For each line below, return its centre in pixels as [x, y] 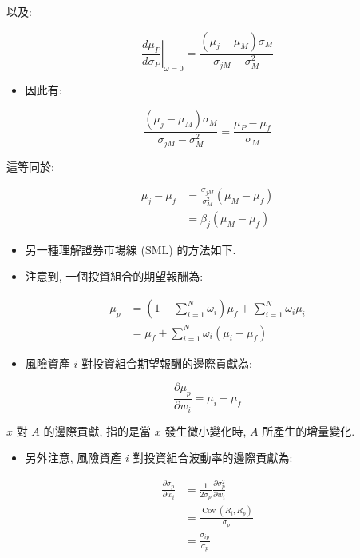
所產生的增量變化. [309, 430]
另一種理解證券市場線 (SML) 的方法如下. [131, 249]
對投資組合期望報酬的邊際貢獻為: [166, 363]
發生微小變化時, [206, 430]
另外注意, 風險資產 [73, 458]
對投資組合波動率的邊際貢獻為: [213, 458]
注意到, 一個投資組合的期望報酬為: [114, 276]
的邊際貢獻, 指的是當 [97, 430]
